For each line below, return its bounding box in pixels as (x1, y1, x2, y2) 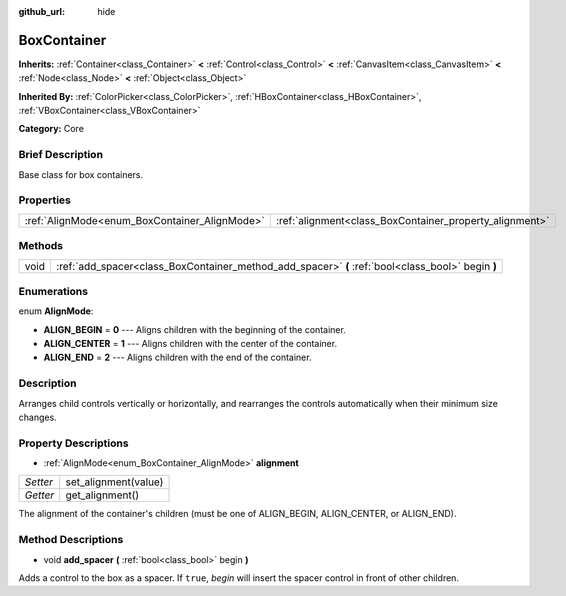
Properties (18, 193, 72, 207)
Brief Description (18, 148, 104, 162)
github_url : (18, 6, 65, 17)
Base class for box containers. (18, 168, 144, 180)
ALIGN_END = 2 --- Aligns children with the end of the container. (43, 351, 312, 364)
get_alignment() (65, 488, 140, 502)
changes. (18, 411, 57, 423)
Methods (18, 239, 64, 253)
